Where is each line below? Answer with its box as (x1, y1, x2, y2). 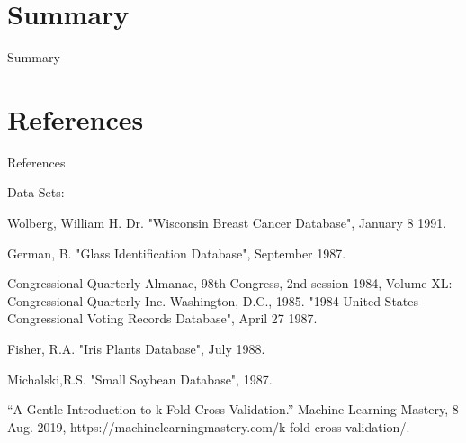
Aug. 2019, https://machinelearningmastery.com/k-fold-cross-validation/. (7, 417, 410, 436)
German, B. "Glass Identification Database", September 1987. (7, 243, 346, 262)
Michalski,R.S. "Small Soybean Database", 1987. (7, 369, 273, 388)
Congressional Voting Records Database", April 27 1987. (7, 309, 318, 328)
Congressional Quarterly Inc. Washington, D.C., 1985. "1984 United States (7, 291, 419, 310)
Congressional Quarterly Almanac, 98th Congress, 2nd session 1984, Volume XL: (7, 274, 453, 293)
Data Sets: (7, 183, 65, 202)
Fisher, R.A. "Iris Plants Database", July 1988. (7, 339, 265, 357)
